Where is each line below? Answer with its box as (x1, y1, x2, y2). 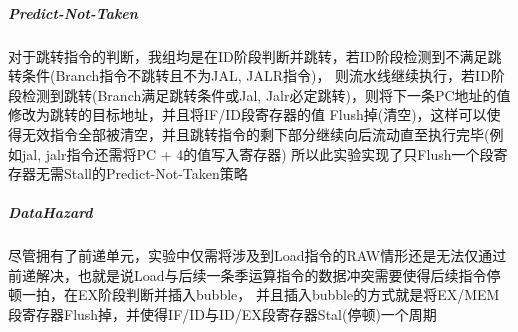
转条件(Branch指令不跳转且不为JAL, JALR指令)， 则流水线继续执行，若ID (8, 65, 491, 86)
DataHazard (8, 202, 93, 223)
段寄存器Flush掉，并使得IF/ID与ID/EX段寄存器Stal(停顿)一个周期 (8, 304, 437, 325)
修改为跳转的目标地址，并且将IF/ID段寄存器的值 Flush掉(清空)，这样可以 (8, 104, 487, 125)
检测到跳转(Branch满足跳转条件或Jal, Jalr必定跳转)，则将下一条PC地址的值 (21, 84, 511, 105)
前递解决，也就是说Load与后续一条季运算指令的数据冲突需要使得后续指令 (8, 264, 487, 285)
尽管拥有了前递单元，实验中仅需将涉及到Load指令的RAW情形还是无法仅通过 (8, 245, 507, 266)
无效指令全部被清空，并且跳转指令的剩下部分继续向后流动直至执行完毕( (21, 123, 490, 144)
